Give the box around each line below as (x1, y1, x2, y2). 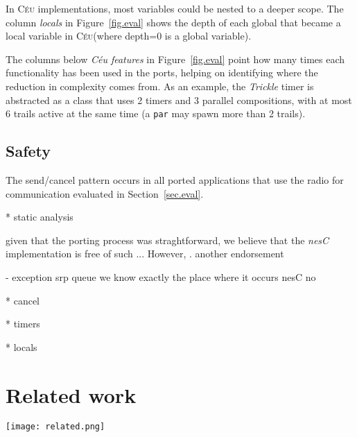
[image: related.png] (6, 422, 105, 432)
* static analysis (6, 209, 73, 224)
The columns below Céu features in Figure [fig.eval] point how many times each (6, 51, 345, 66)
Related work (6, 380, 137, 409)
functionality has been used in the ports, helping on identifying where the (6, 65, 318, 80)
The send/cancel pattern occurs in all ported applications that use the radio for (6, 173, 344, 187)
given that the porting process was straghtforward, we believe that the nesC (6, 232, 329, 247)
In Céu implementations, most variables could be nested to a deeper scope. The (6, 1, 344, 15)
